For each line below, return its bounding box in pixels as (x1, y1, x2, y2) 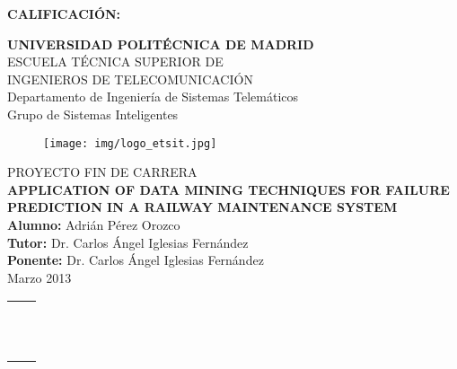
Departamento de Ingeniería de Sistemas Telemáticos (7, 87, 299, 106)
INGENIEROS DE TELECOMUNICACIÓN (7, 69, 253, 88)
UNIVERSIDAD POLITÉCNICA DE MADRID (7, 34, 314, 53)
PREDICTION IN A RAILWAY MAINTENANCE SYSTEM (7, 198, 398, 216)
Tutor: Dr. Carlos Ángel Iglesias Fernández (7, 233, 249, 251)
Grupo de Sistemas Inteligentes (7, 104, 179, 123)
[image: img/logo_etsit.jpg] (43, 136, 217, 150)
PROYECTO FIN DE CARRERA (7, 163, 198, 181)
